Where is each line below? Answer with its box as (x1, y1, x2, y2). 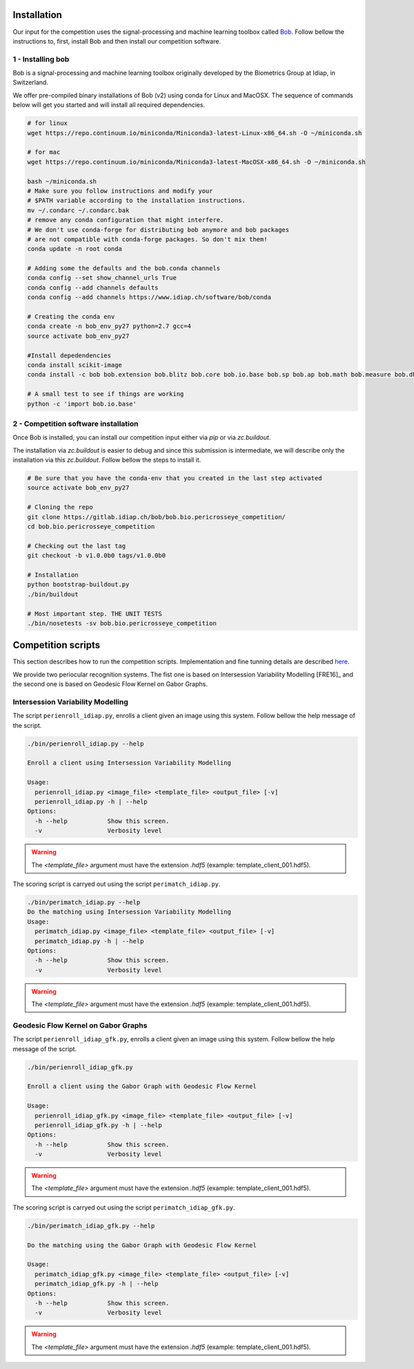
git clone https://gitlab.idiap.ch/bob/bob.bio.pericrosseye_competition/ (27, 513, 286, 521)
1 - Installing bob (12, 54, 70, 64)
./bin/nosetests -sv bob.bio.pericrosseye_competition (27, 619, 217, 627)
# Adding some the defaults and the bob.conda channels (27, 265, 221, 272)
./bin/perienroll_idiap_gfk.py (27, 1063, 134, 1071)
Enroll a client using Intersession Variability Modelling (27, 759, 231, 767)
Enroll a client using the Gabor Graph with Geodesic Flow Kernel (27, 1082, 257, 1091)
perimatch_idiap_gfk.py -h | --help (34, 1280, 159, 1288)
